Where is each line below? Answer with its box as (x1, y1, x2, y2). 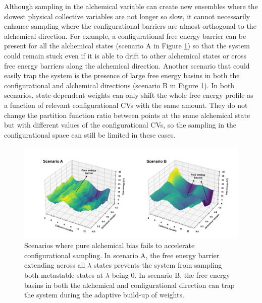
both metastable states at (24, 270, 103, 280)
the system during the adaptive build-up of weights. (24, 289, 184, 300)
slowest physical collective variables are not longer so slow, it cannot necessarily (4, 11, 250, 21)
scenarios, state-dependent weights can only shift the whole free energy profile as (4, 90, 253, 100)
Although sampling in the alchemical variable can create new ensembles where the (4, 1, 258, 11)
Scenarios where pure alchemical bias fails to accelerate (24, 240, 195, 251)
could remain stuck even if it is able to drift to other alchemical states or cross (4, 50, 247, 60)
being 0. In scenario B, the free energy (112, 270, 230, 280)
